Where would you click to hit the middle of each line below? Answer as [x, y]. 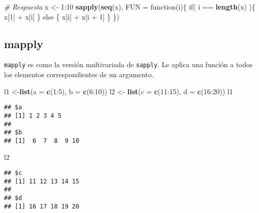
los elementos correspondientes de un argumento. [79, 74]
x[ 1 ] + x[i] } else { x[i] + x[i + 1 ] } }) [62, 16]
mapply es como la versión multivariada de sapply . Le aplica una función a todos [128, 64]
